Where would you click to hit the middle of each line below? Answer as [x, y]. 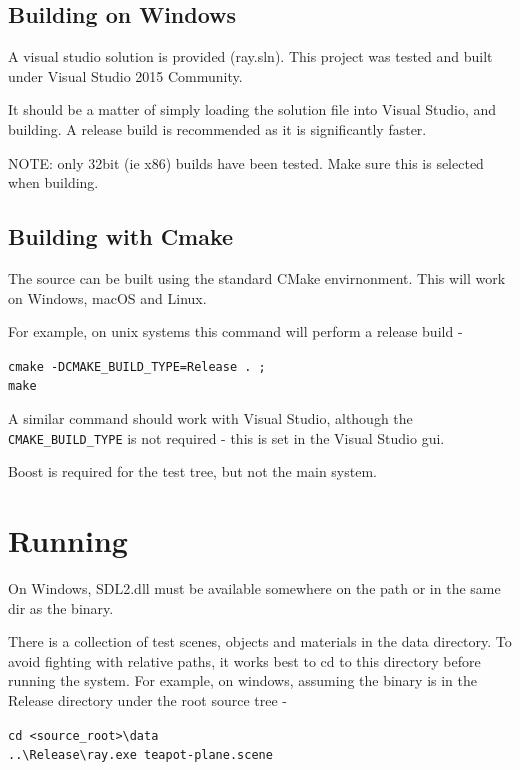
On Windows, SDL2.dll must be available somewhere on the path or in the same [254, 588]
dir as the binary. [61, 607]
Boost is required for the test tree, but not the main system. [192, 471]
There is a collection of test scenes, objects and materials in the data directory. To [260, 641]
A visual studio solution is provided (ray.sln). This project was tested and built [250, 56]
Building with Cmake [121, 236]
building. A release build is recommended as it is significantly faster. [217, 128]
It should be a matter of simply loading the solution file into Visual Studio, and [252, 109]
